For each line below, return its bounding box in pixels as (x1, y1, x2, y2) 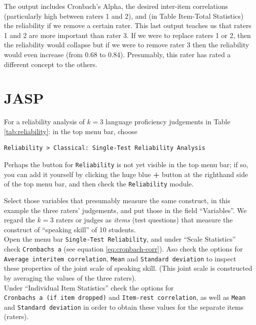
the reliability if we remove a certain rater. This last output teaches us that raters (4, 20, 252, 31)
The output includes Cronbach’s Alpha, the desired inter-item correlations (4, 1, 228, 11)
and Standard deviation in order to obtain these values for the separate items (4, 301, 244, 312)
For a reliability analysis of (4, 116, 85, 127)
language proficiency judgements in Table (106, 116, 230, 127)
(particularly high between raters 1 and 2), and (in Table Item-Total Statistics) (4, 10, 244, 21)
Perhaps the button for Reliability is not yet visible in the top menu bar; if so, (4, 159, 249, 170)
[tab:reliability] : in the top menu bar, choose (4, 126, 138, 136)
